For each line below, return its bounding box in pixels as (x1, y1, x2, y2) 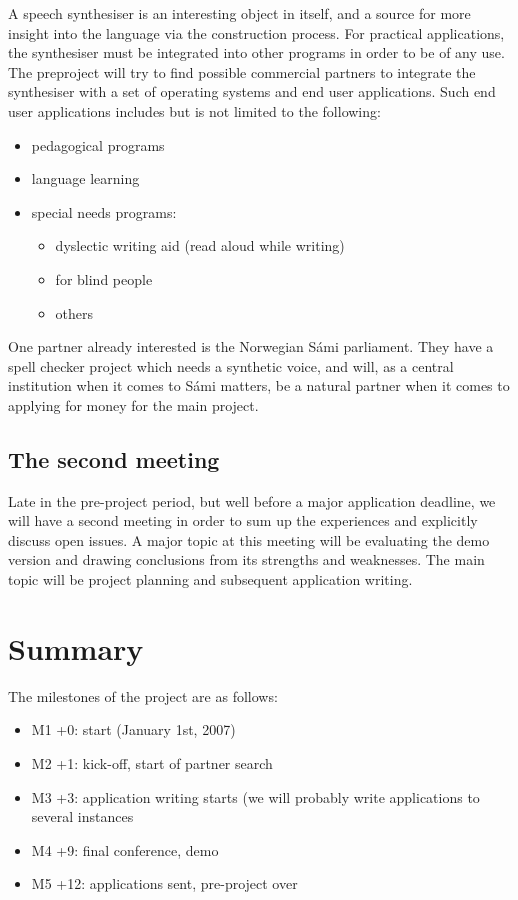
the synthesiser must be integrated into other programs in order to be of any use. (8, 42, 505, 63)
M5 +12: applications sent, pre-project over (31, 873, 298, 894)
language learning (31, 168, 140, 189)
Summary (8, 627, 144, 668)
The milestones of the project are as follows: (8, 685, 278, 706)
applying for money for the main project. (8, 394, 259, 415)
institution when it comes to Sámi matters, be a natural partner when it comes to (8, 375, 510, 396)
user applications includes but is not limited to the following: (8, 100, 381, 121)
